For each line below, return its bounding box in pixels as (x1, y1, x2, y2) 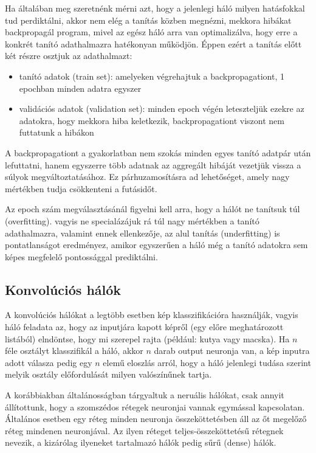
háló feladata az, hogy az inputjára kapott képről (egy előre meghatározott (5, 320, 284, 333)
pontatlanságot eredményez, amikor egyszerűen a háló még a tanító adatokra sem (5, 238, 308, 251)
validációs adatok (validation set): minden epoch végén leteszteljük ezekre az (19, 102, 304, 115)
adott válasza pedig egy (5, 356, 92, 368)
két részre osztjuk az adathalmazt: (5, 49, 132, 62)
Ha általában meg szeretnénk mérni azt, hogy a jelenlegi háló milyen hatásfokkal (5, 2, 305, 14)
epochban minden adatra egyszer (19, 81, 142, 94)
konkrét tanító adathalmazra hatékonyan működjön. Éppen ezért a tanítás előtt (5, 37, 302, 50)
